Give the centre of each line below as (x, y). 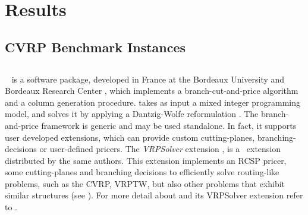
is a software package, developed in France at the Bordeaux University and (148, 79)
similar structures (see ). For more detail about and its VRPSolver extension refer (154, 195)
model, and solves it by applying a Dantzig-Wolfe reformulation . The (132, 114)
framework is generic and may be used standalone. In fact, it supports (169, 125)
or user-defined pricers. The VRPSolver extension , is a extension (160, 149)
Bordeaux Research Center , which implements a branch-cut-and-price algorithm (152, 91)
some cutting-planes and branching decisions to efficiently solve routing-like (142, 172)
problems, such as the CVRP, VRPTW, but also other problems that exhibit (145, 183)
